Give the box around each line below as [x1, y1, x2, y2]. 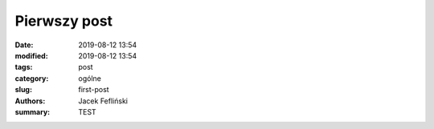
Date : [14, 40, 34, 50]
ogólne [78, 73, 102, 83]
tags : [14, 62, 33, 72]
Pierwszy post [14, 12, 113, 30]
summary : [14, 107, 51, 116]
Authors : [14, 96, 46, 106]
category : [14, 73, 49, 83]
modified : [14, 50, 48, 60]
